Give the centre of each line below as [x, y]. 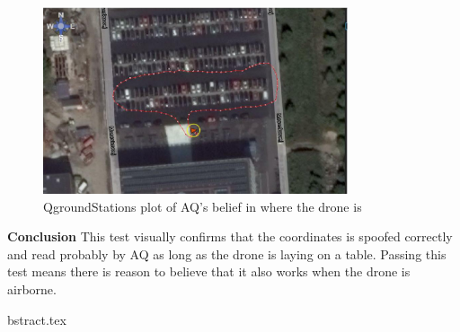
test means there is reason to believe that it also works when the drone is [209, 271]
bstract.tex [37, 319]
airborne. [32, 288]
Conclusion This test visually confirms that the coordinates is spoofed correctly [230, 236]
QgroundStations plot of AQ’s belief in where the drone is [203, 206]
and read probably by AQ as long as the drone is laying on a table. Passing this [227, 253]
